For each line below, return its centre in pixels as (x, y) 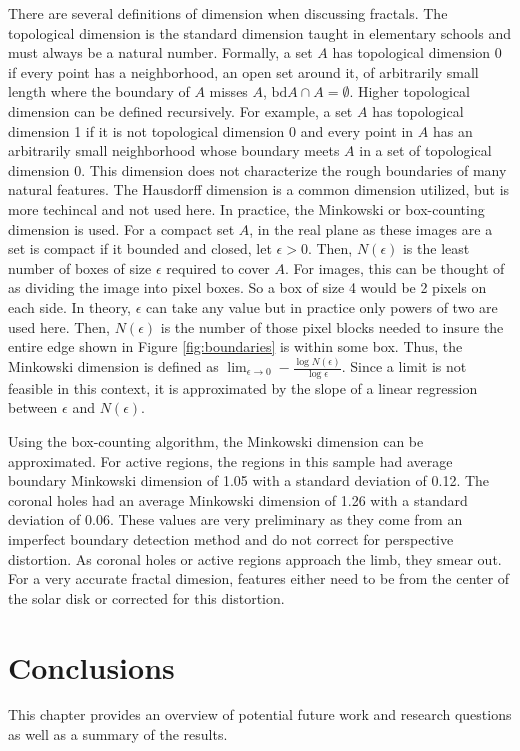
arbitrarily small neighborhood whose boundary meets (174, 150)
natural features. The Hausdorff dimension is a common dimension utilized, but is (259, 189)
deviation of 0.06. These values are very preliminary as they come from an (235, 519)
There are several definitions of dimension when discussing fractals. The (228, 13)
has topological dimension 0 (417, 52)
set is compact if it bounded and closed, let (140, 248)
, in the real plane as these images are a (371, 228)
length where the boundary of (99, 91)
